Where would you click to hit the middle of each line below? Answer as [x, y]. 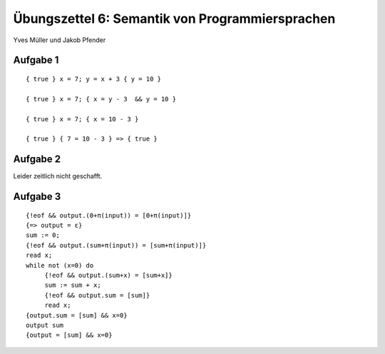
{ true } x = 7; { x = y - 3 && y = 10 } [101, 99]
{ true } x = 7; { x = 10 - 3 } [82, 119]
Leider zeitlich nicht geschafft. [58, 176]
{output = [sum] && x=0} [69, 335]
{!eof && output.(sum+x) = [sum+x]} [108, 275]
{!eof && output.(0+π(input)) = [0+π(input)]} [109, 215]
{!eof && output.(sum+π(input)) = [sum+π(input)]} [116, 245]
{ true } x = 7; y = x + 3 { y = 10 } [94, 79]
